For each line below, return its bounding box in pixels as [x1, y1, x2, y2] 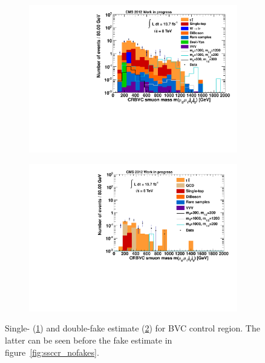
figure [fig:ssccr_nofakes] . [5, 345, 99, 358]
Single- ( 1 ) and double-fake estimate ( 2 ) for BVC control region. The [5, 322, 260, 334]
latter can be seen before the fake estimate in [5, 334, 172, 346]
